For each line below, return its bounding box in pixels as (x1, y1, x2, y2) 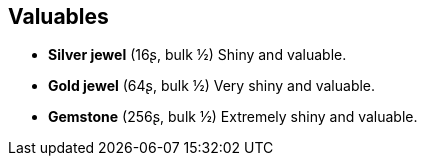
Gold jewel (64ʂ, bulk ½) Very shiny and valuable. (48, 77, 376, 95)
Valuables (8, 4, 109, 29)
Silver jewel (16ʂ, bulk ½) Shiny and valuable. (48, 46, 347, 64)
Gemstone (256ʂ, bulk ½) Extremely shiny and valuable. (48, 108, 418, 126)
